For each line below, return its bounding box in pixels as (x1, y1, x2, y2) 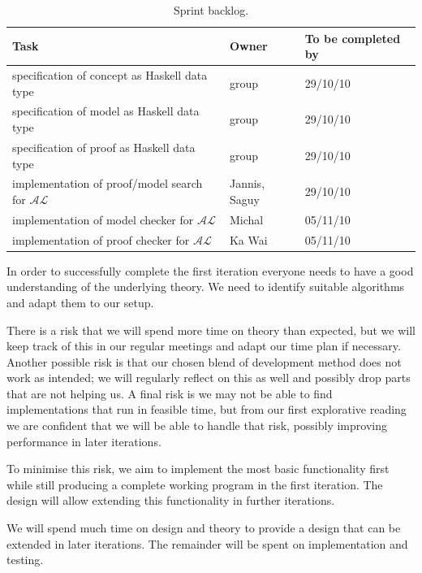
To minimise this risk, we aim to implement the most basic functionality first (6, 460, 390, 477)
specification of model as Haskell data (12, 102, 200, 119)
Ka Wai (229, 231, 268, 248)
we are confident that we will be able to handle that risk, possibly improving (6, 417, 387, 434)
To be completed (304, 29, 401, 46)
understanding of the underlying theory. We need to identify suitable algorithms (6, 278, 405, 295)
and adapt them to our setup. (6, 293, 154, 310)
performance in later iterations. (6, 432, 161, 449)
